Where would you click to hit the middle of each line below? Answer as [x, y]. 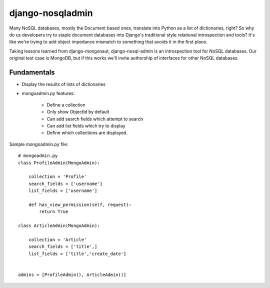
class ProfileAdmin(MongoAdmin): [59, 163]
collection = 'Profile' [57, 177]
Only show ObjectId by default [78, 112]
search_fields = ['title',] [63, 247]
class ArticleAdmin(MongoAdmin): [59, 226]
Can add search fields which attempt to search [95, 119]
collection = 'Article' [57, 239]
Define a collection [66, 104]
